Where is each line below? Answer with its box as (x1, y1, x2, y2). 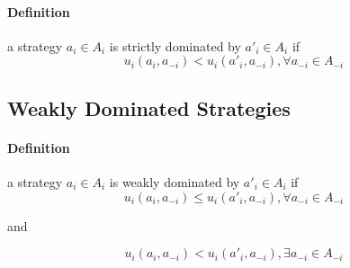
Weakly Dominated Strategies (7, 94, 291, 121)
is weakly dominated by (109, 172, 240, 191)
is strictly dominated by (109, 36, 241, 55)
